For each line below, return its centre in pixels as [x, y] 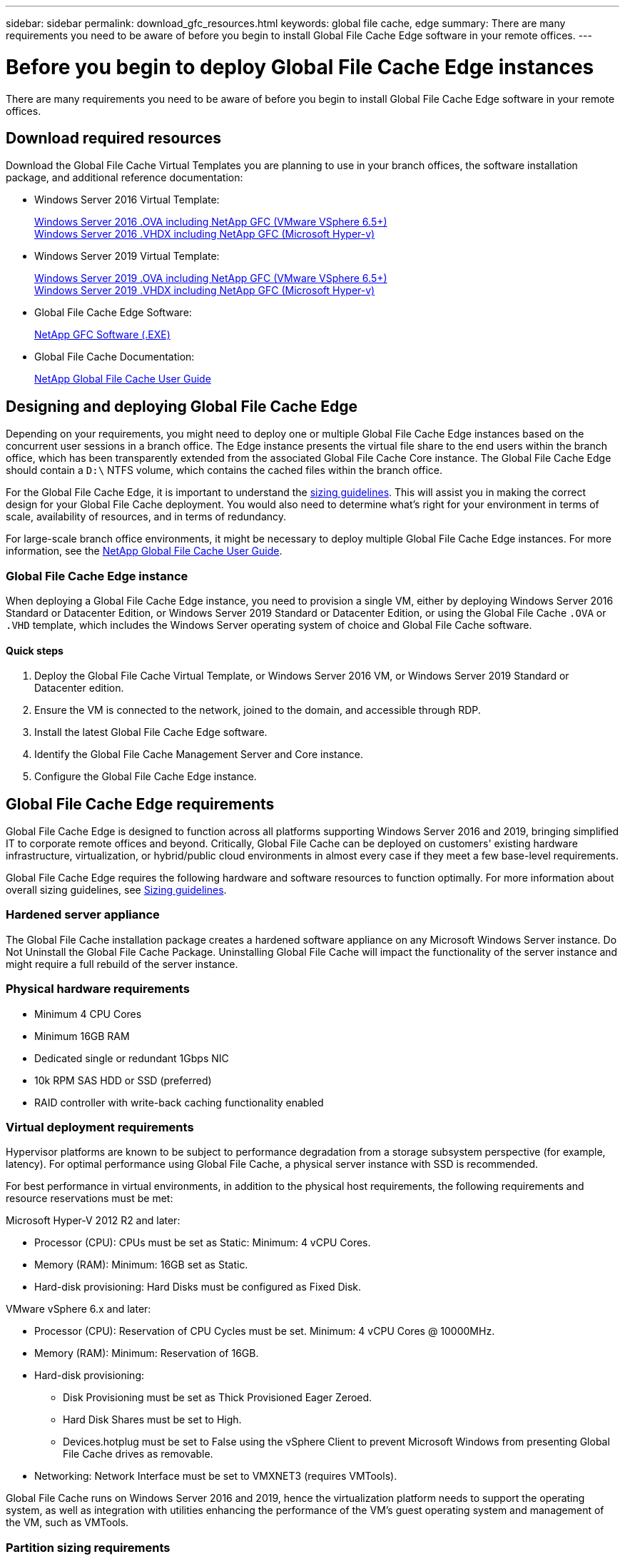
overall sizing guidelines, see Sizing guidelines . [116, 890]
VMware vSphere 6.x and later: [78, 1309]
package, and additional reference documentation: [125, 178]
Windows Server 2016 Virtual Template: [127, 200]
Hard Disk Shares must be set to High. [152, 1420]
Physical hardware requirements [98, 989]
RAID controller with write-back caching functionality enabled [179, 1102]
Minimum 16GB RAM [82, 1036]
